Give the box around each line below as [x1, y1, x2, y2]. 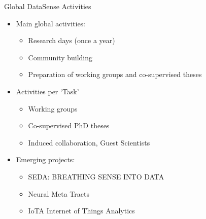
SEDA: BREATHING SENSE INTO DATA [28, 171, 164, 181]
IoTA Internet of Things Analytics [28, 205, 135, 216]
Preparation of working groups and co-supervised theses [28, 69, 202, 80]
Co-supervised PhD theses [28, 120, 110, 131]
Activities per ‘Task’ [16, 86, 79, 96]
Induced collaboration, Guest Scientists [28, 137, 150, 148]
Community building [28, 52, 93, 62]
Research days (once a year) [28, 35, 115, 46]
